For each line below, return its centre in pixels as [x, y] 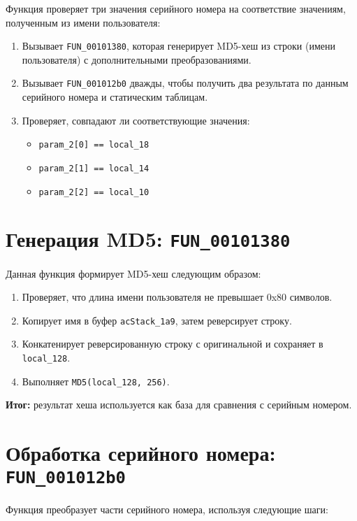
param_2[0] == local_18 [94, 145]
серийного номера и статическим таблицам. [115, 97]
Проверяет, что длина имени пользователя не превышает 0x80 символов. [177, 297]
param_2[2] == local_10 [94, 192]
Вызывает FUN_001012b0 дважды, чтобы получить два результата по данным [185, 83]
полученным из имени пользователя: [83, 22]
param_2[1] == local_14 [94, 168]
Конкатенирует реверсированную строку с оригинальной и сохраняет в [173, 344]
